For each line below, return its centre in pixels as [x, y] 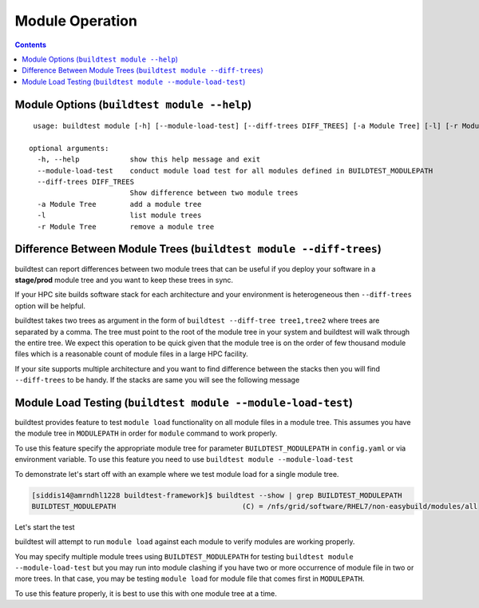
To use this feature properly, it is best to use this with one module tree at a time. [146, 593]
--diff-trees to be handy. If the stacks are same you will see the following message [157, 380]
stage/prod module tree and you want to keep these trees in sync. [124, 280]
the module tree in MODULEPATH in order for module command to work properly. [146, 433]
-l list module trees [119, 215]
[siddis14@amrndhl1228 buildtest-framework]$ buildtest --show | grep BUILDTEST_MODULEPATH [217, 495]
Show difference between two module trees [214, 193]
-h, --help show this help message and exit [149, 159]
